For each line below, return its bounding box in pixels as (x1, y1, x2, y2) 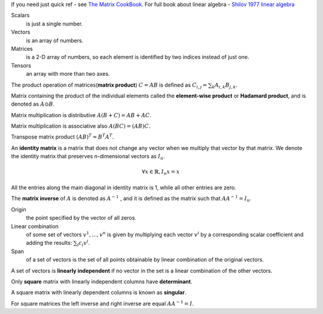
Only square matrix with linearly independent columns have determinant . (11, 278, 193, 285)
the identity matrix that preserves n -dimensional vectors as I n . (11, 153, 165, 161)
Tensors (11, 61, 31, 69)
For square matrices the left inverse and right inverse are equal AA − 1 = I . (11, 299, 194, 307)
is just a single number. (26, 20, 83, 27)
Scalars (11, 12, 30, 19)
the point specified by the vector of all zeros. (26, 214, 137, 221)
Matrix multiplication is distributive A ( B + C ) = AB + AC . (11, 111, 152, 119)
